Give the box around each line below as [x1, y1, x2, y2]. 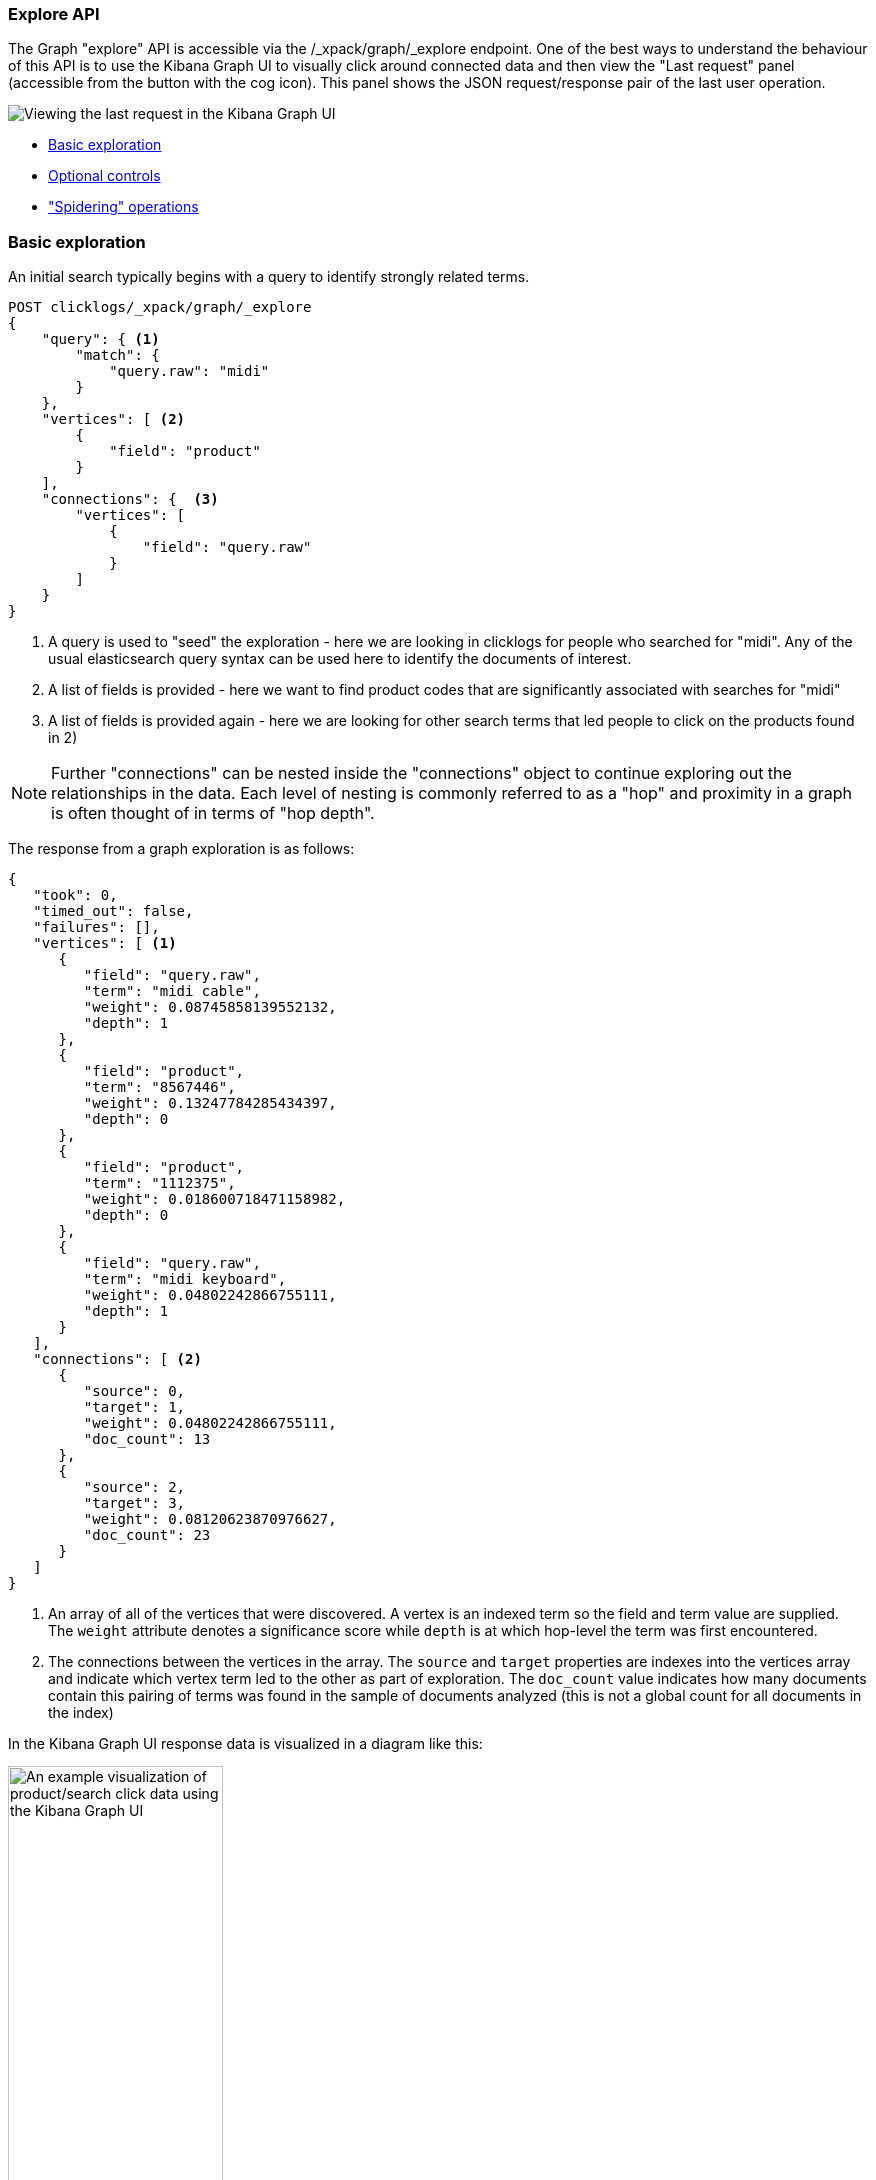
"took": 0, [33, 887, 118, 904]
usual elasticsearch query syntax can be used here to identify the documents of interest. [48, 650, 632, 668]
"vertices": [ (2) [41, 411, 186, 428]
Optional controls [48, 167, 161, 185]
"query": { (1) [41, 331, 160, 348]
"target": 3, [83, 1495, 186, 1512]
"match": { [75, 347, 160, 364]
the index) [48, 1704, 114, 1722]
